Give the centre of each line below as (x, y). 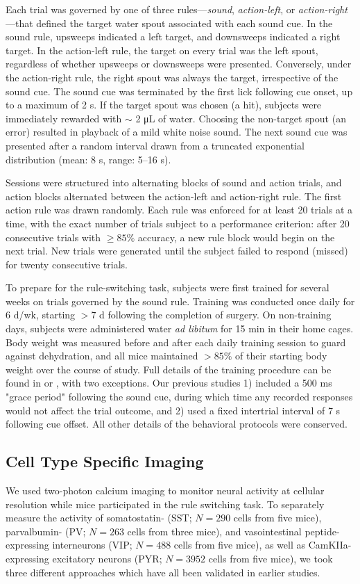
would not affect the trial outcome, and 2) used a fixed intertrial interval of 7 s (173, 410)
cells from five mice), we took (271, 558)
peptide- (322, 531)
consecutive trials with (53, 237)
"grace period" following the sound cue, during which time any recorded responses (179, 397)
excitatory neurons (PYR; (107, 558)
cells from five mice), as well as (240, 545)
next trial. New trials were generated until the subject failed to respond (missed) (177, 251)
